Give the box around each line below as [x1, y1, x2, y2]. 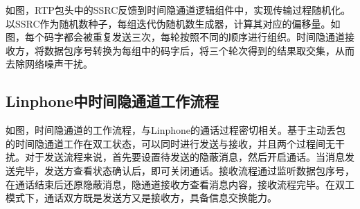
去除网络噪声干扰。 [6, 57, 93, 71]
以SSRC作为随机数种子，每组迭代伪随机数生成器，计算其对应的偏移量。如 [6, 16, 341, 30]
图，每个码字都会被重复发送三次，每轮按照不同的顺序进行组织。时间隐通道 [6, 30, 345, 44]
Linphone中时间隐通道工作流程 [6, 90, 219, 112]
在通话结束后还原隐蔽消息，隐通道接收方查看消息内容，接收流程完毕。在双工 [6, 177, 354, 191]
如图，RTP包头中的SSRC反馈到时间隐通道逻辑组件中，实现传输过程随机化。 [6, 3, 351, 17]
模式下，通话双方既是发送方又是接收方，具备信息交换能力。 [6, 190, 277, 205]
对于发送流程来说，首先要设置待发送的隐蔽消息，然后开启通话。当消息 [24, 150, 345, 164]
